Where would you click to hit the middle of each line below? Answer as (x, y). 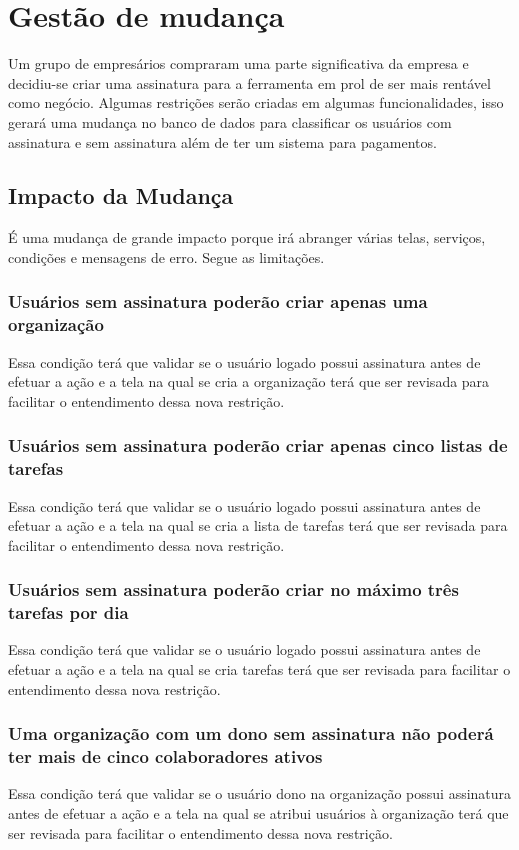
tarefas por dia (68, 612)
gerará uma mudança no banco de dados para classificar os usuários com (230, 121)
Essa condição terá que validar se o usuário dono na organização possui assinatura (260, 793)
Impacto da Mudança (121, 195)
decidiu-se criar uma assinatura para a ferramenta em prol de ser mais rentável (249, 82)
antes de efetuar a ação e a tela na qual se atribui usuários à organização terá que (258, 812)
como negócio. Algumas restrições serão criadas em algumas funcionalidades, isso (256, 102)
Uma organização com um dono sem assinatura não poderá (251, 733)
